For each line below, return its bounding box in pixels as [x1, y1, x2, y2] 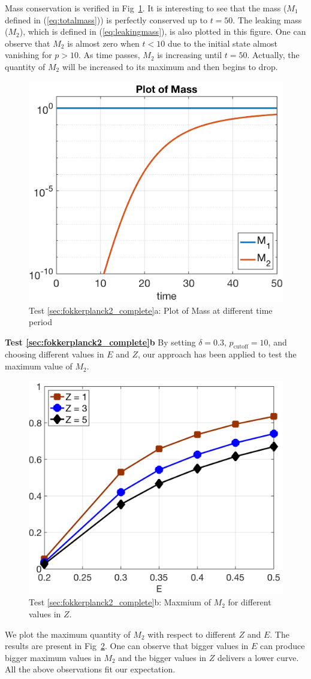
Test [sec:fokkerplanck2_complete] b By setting [5, 335, 196, 348]
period [29, 316, 52, 328]
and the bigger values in [118, 651, 207, 663]
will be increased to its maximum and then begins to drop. [62, 60, 278, 72]
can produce [260, 639, 305, 652]
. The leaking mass [233, 13, 302, 26]
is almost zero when [67, 37, 140, 49]
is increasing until [157, 48, 222, 61]
